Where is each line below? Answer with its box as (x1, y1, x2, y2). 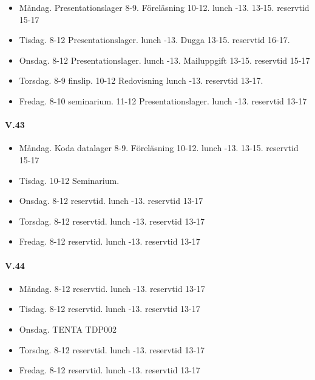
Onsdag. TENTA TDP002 (19, 322, 117, 335)
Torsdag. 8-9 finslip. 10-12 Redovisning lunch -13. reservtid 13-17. (19, 74, 263, 87)
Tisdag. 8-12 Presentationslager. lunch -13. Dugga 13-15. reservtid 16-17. (19, 33, 290, 46)
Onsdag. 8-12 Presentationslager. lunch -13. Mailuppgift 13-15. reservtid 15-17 (19, 53, 310, 66)
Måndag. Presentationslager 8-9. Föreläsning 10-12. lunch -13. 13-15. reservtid (19, 1, 310, 13)
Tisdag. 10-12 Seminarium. (19, 174, 120, 186)
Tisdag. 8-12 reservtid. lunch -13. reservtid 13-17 (19, 302, 200, 315)
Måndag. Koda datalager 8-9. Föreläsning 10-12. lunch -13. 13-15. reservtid (19, 141, 299, 154)
